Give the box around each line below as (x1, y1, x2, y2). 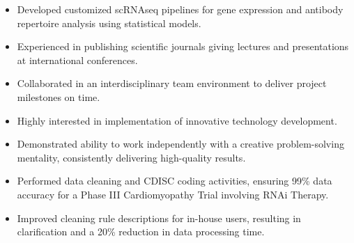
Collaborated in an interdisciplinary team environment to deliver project (17, 76, 327, 91)
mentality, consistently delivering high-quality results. (17, 150, 246, 164)
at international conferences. (17, 52, 138, 67)
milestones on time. (17, 89, 100, 104)
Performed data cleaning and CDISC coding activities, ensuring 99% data (17, 173, 332, 188)
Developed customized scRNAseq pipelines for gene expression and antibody (17, 2, 344, 16)
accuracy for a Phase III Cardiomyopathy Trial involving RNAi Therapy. (17, 187, 329, 201)
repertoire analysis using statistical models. (17, 15, 201, 30)
